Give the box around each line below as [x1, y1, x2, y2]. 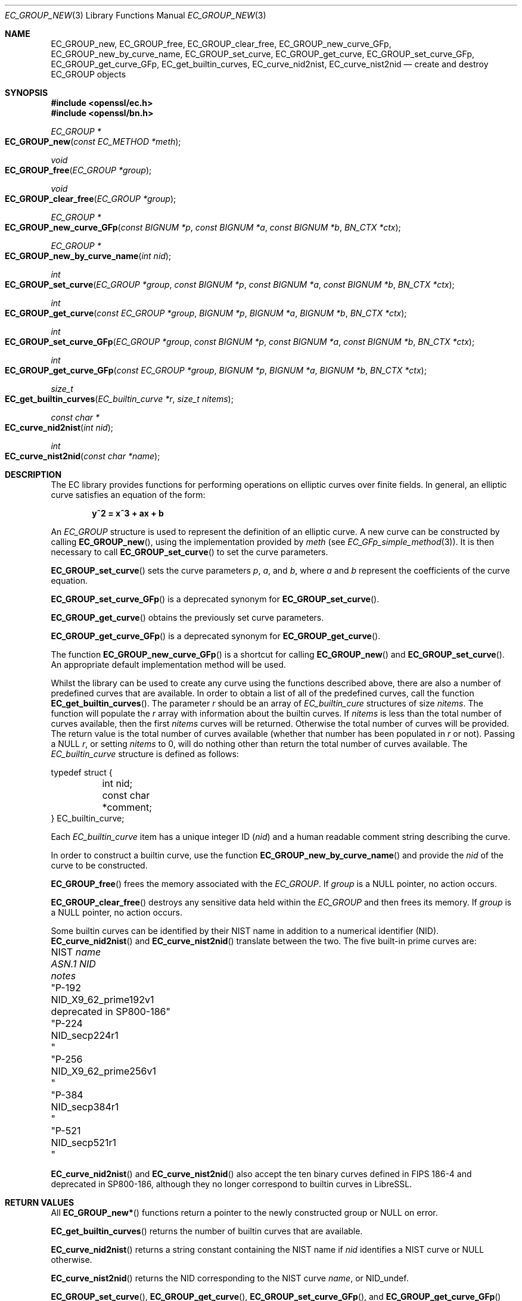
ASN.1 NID [51, 958, 96, 970]
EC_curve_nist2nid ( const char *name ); [5, 451, 160, 461]
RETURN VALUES [5, 1197, 74, 1207]
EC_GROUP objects [51, 69, 126, 79]
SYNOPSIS [5, 88, 48, 98]
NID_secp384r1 [51, 1101, 119, 1113]
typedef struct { [51, 767, 113, 777]
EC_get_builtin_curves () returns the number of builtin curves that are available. [51, 1226, 363, 1236]
